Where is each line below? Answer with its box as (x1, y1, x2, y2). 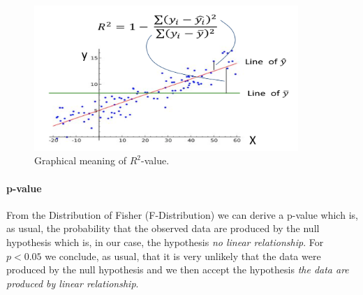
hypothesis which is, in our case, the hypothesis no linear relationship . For (6, 234, 324, 249)
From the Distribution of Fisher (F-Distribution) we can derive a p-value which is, (6, 207, 358, 222)
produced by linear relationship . (6, 275, 139, 290)
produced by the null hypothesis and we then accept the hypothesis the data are (6, 262, 349, 277)
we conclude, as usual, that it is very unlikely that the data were (45, 248, 321, 263)
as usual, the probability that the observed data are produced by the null (6, 221, 320, 236)
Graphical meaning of (34, 153, 126, 168)
